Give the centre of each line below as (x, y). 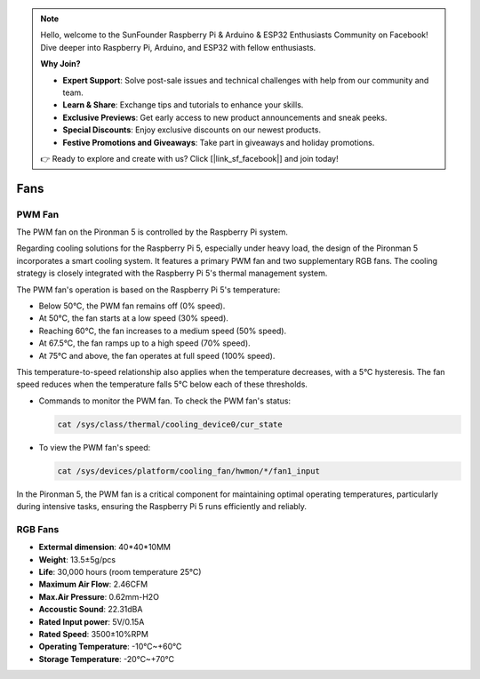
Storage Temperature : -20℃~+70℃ (107, 659)
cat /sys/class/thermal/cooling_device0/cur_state (170, 424)
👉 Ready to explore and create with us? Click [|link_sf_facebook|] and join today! (189, 158)
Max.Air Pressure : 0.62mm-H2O (99, 596)
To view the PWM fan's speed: (95, 447)
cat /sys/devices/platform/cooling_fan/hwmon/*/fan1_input (188, 471)
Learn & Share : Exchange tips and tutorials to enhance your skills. (183, 105)
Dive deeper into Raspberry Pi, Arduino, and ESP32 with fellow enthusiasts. (178, 47)
